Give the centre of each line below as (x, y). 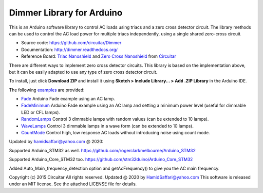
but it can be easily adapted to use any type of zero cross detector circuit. (83, 72)
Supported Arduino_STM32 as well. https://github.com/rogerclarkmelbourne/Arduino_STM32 (102, 150)
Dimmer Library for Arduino (66, 13)
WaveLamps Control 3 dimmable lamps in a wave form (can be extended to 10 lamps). (107, 126)
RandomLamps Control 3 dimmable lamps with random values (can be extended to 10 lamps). (115, 119)
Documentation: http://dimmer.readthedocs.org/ (69, 49)
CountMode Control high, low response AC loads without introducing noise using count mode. (116, 133)
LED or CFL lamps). (41, 112)
